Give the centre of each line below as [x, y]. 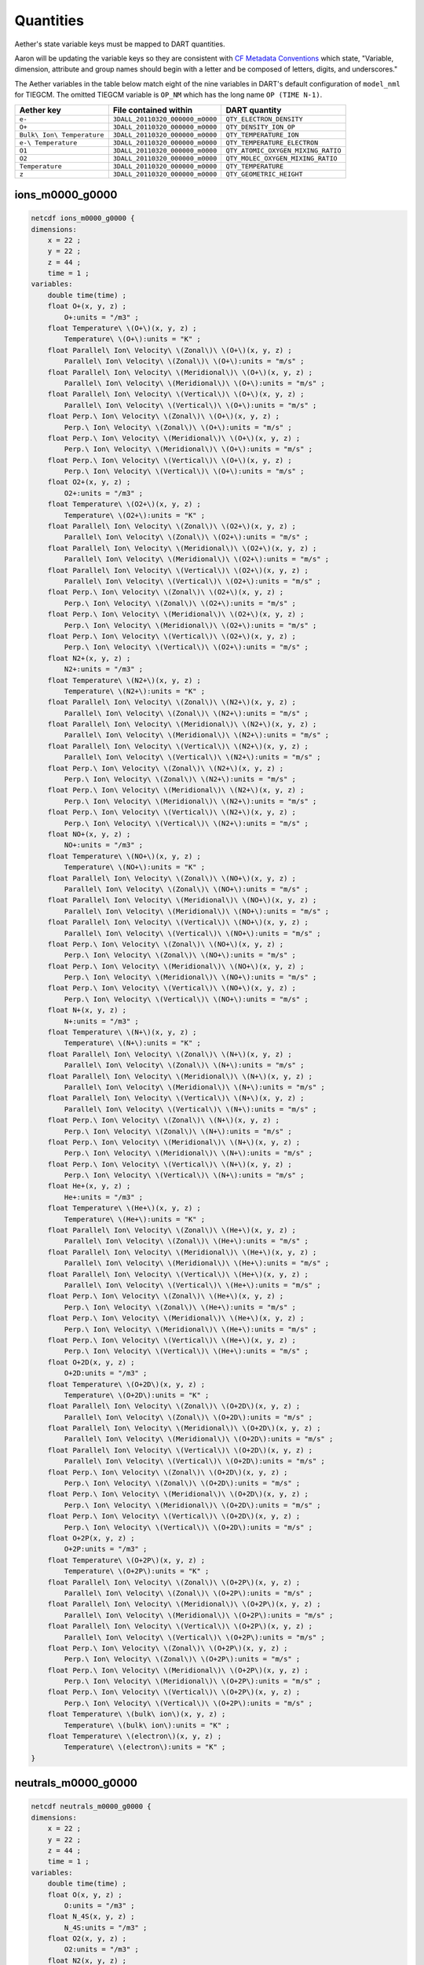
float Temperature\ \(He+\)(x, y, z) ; [124, 1208]
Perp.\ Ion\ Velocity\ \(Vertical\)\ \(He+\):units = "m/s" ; [186, 1351]
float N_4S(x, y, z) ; [91, 1917]
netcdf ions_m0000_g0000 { [83, 219]
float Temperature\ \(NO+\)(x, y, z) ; [124, 856]
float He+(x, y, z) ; [89, 1186]
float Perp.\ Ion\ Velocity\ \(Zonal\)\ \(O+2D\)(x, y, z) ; [168, 1472]
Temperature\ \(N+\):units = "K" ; [133, 1043]
